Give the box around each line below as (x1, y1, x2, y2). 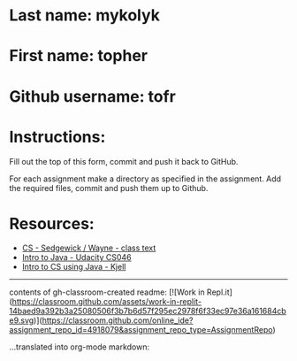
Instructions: (9, 127, 106, 147)
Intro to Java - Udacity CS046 (21, 252, 132, 263)
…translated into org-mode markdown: (9, 342, 150, 352)
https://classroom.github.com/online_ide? (42, 315, 194, 326)
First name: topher (9, 46, 148, 66)
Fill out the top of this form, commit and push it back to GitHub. (9, 156, 239, 166)
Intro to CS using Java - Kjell (21, 262, 126, 273)
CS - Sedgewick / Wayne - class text (21, 242, 156, 253)
